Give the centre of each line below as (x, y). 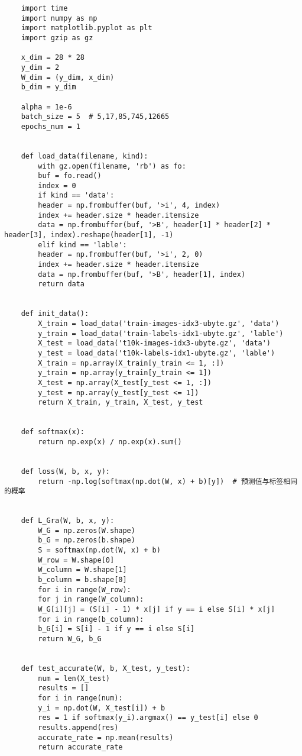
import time (44, 8)
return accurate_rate (80, 747)
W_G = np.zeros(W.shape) (87, 530)
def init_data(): (55, 314)
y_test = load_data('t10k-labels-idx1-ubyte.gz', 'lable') (157, 353)
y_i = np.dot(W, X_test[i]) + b (102, 708)
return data (61, 284)
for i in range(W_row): (85, 589)
